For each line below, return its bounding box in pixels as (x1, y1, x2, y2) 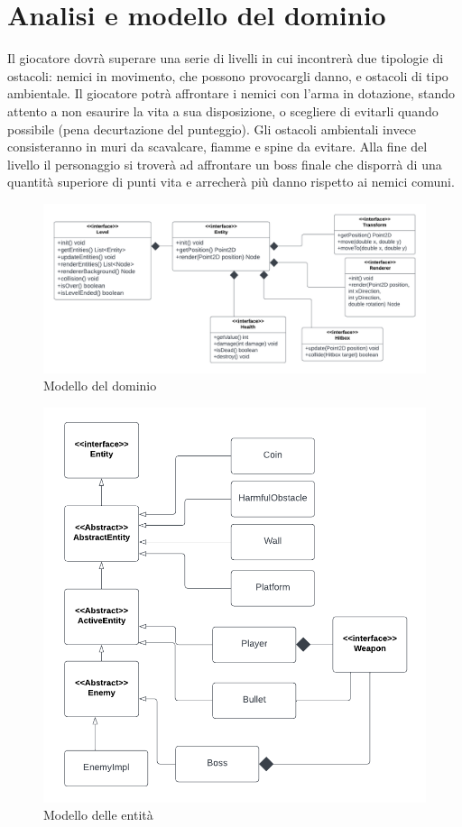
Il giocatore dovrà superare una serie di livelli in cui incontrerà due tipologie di (7, 49, 444, 68)
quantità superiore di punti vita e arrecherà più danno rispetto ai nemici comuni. (7, 172, 455, 191)
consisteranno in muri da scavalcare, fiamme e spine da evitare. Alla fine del (7, 137, 428, 156)
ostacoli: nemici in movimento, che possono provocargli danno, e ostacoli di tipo (7, 66, 448, 85)
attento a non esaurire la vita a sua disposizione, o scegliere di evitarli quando (7, 101, 439, 120)
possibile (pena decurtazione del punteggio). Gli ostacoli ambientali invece (7, 119, 417, 138)
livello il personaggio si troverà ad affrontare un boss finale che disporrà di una (7, 154, 442, 173)
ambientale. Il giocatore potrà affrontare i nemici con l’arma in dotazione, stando (7, 84, 456, 103)
